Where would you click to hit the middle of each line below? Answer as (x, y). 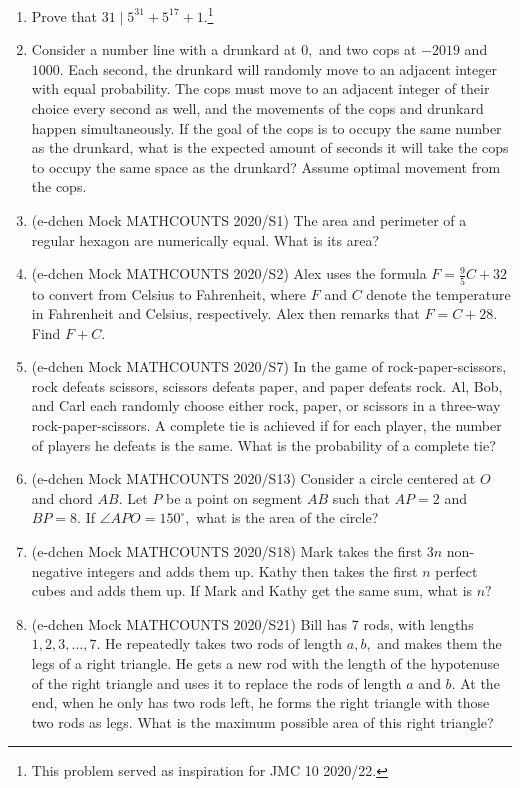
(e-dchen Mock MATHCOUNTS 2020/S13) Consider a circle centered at (253, 478)
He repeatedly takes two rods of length (224, 643)
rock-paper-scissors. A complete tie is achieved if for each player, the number (266, 425)
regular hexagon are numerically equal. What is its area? (205, 239)
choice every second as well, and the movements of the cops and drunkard (257, 108)
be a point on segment (234, 497)
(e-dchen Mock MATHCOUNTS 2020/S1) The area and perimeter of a (249, 220)
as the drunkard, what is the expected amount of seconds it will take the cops (270, 147)
